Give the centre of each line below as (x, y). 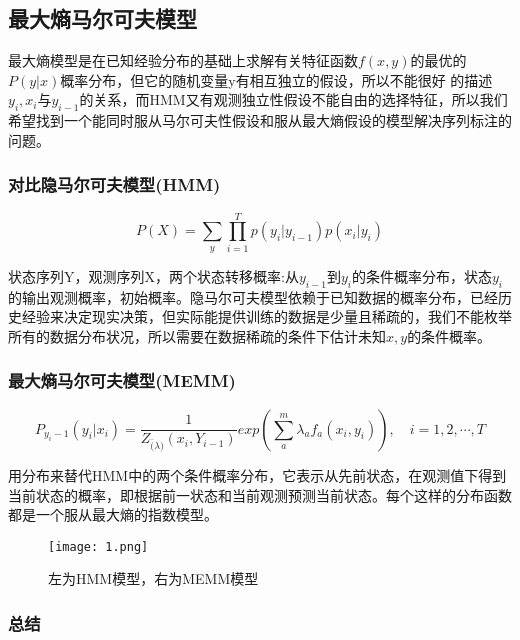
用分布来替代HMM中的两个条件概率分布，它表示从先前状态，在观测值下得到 (257, 474)
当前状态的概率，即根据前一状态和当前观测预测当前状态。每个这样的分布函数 (260, 494)
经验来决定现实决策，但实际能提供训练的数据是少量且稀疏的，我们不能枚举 (266, 316)
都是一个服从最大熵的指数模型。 (113, 514)
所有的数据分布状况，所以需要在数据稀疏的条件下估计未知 (197, 335)
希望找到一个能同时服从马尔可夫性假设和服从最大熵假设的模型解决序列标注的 (260, 120)
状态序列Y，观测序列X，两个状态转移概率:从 (153, 275)
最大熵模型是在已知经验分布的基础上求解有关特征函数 (183, 60)
